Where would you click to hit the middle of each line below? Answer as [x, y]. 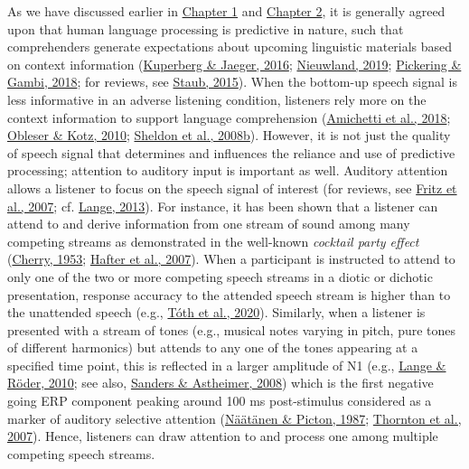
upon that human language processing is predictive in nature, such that [206, 28]
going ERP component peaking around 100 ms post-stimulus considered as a [220, 401]
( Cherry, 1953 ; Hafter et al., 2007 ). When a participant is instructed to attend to [231, 259]
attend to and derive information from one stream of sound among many [209, 224]
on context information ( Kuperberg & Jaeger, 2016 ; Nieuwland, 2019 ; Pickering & [234, 64]
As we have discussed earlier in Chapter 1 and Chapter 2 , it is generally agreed [226, 11]
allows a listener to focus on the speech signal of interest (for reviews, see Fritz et [232, 188]
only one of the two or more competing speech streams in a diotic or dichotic [220, 276]
